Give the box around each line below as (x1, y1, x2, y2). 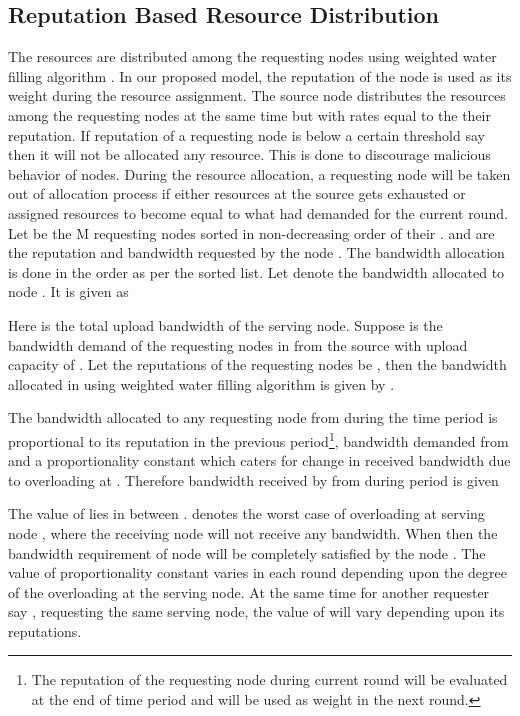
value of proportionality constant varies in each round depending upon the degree (8, 562, 507, 583)
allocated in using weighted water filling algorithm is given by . (8, 373, 395, 394)
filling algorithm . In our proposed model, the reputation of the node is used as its (8, 65, 512, 86)
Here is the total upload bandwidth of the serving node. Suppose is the (8, 314, 443, 335)
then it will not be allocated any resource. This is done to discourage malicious (8, 144, 491, 165)
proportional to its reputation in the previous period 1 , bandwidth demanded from (8, 427, 509, 451)
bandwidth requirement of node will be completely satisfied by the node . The (8, 542, 486, 563)
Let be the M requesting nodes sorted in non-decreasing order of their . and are (8, 222, 495, 243)
